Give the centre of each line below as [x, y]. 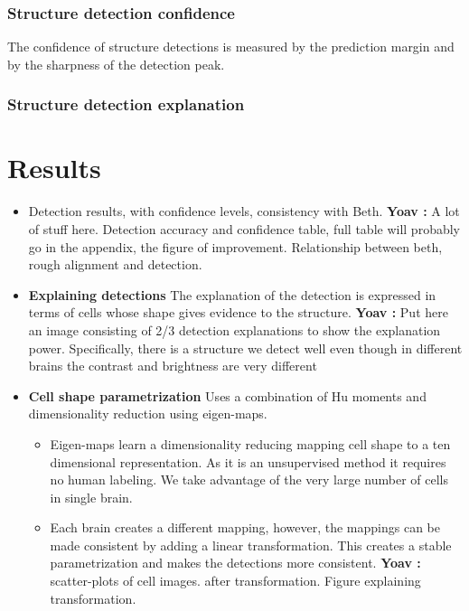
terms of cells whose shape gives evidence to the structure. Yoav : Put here [238, 312]
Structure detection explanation [126, 104]
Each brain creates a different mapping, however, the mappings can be [245, 527]
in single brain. [91, 497]
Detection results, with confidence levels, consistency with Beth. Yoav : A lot [244, 211]
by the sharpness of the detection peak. [116, 64]
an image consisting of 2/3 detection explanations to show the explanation [234, 329]
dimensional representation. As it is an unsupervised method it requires [248, 461]
